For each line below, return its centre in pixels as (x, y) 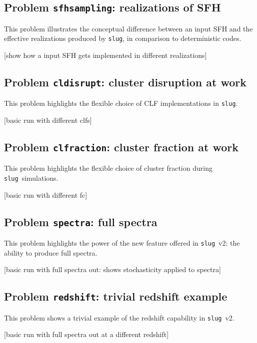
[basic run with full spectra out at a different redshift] (86, 334)
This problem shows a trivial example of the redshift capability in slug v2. (119, 317)
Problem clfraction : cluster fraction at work (121, 147)
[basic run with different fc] (46, 194)
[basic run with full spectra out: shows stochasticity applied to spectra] (112, 269)
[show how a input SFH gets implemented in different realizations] (105, 55)
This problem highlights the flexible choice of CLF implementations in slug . (121, 103)
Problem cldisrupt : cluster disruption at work (125, 82)
